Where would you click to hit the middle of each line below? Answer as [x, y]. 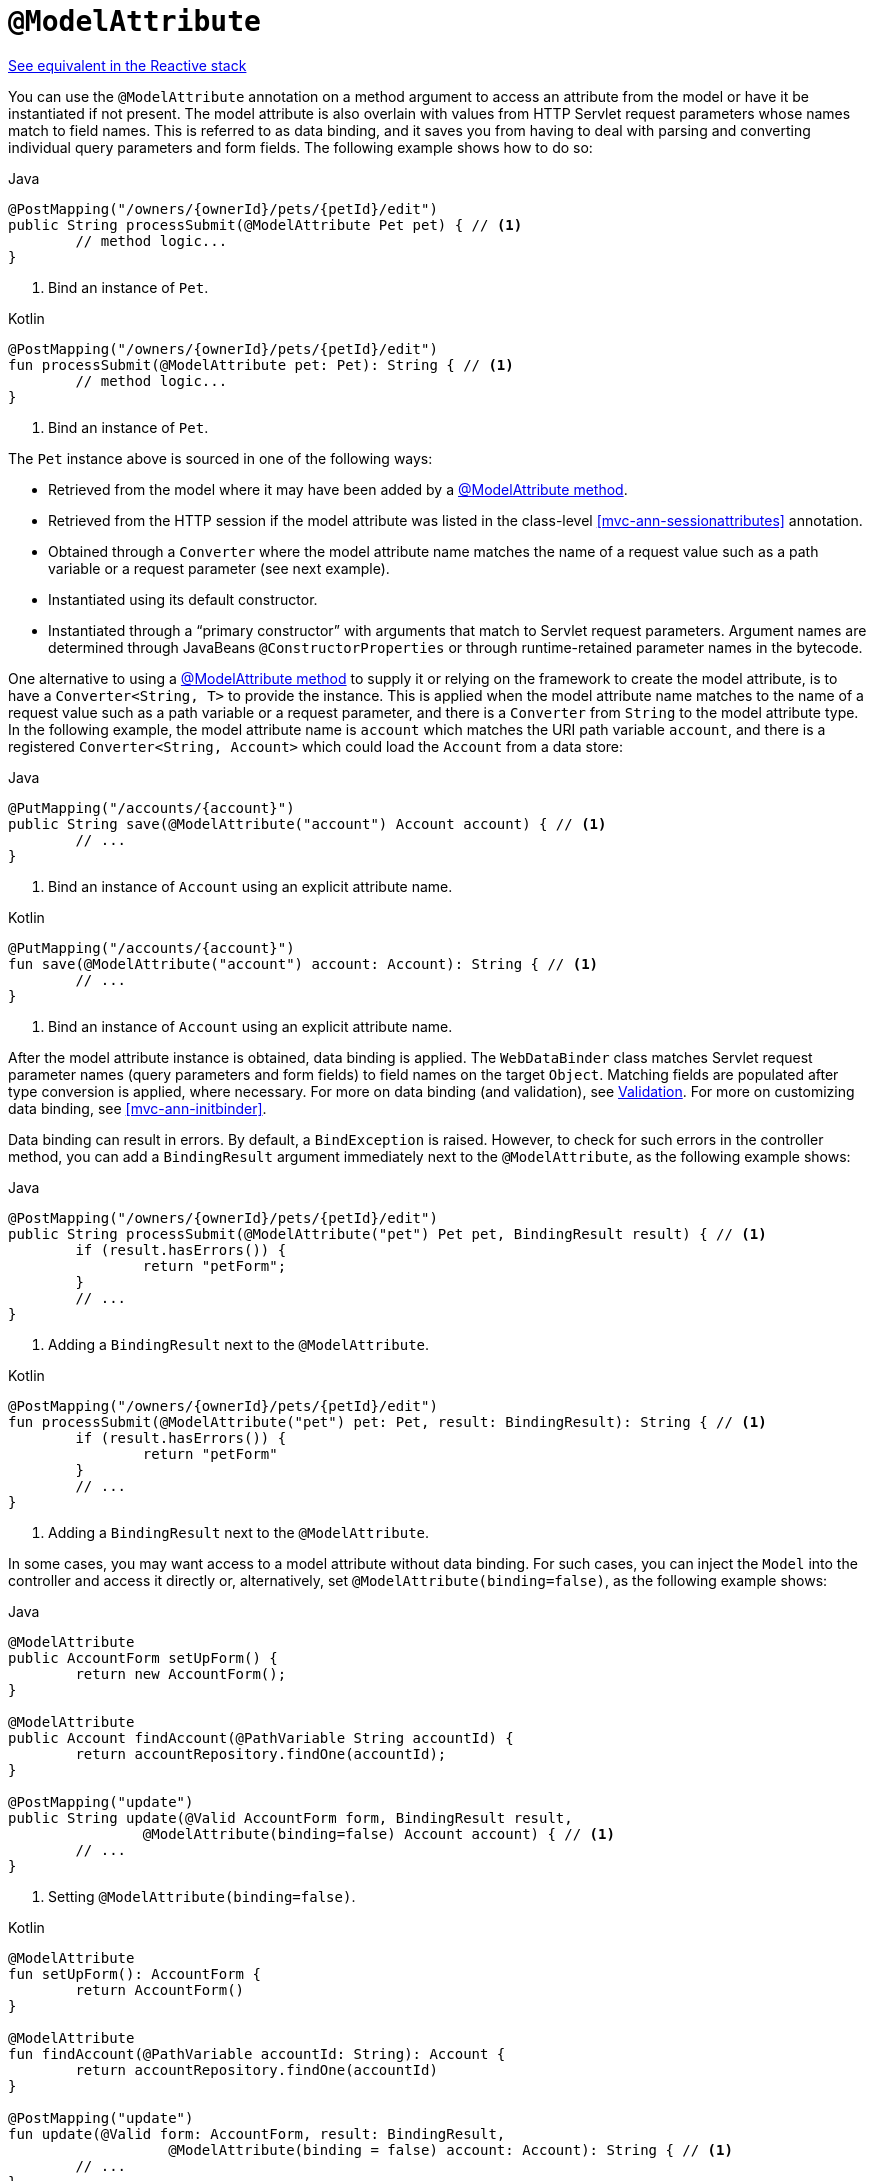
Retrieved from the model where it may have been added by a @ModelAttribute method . [338, 489]
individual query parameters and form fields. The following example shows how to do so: [300, 147]
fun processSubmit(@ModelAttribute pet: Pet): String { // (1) [261, 364]
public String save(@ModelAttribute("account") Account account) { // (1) [307, 823]
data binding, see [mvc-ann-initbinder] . [137, 1108]
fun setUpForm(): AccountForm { [134, 1973]
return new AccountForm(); [181, 1673]
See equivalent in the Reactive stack [127, 65]
